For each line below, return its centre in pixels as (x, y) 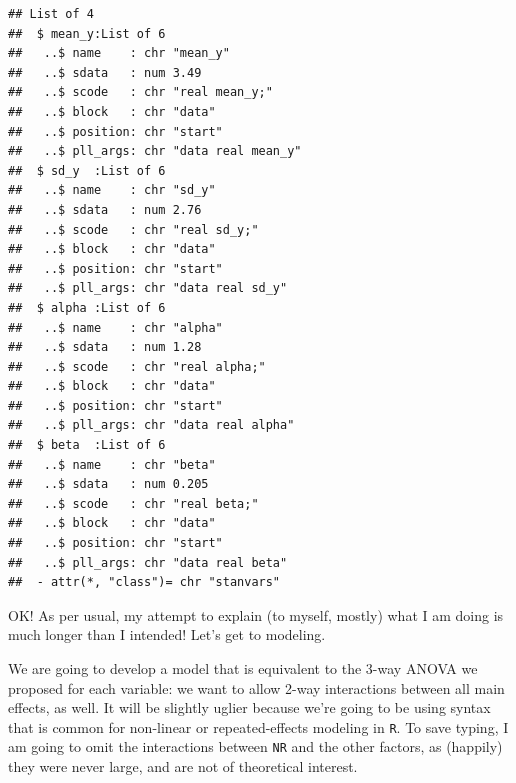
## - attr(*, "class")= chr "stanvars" (144, 582)
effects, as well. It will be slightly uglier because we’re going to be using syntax (249, 707)
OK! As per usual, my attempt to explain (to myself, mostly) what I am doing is (256, 614)
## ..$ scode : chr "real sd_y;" (133, 229)
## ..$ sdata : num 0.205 (108, 484)
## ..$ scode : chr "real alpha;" (137, 366)
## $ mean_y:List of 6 (87, 33)
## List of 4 (51, 14)
